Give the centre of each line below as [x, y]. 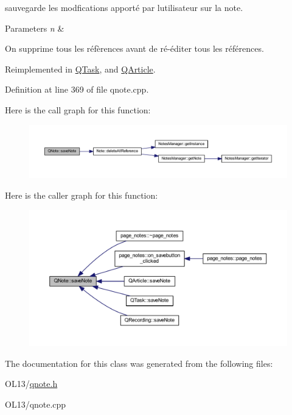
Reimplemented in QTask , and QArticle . [80, 69]
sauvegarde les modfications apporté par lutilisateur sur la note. [124, 7]
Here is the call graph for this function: [78, 109]
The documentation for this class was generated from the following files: [139, 363]
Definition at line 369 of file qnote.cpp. [77, 89]
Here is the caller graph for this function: [82, 195]
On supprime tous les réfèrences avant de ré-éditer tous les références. [134, 48]
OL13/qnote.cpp [36, 404]
